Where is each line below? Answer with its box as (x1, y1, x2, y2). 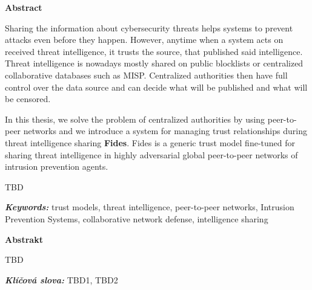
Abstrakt (5, 233, 43, 245)
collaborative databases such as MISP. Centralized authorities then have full (5, 68, 288, 81)
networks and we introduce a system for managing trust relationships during (23, 124, 307, 137)
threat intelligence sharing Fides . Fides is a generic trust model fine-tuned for (5, 136, 296, 149)
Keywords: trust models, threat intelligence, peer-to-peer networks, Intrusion (5, 201, 294, 213)
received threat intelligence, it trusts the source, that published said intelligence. (5, 45, 303, 57)
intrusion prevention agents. (5, 160, 108, 173)
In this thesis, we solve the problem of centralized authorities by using (5, 112, 265, 125)
